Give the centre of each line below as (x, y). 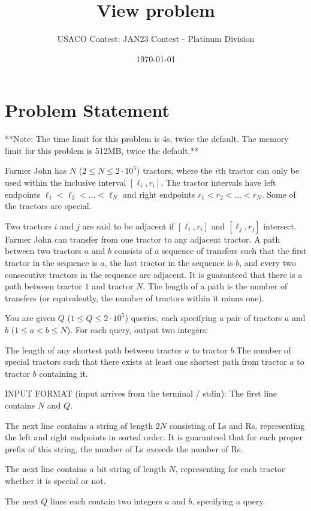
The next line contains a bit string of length (85, 469)
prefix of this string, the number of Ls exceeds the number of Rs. (124, 448)
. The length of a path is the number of (215, 286)
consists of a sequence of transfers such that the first (210, 251)
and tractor (113, 286)
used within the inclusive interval (66, 182)
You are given (30, 318)
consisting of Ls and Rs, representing (237, 425)
